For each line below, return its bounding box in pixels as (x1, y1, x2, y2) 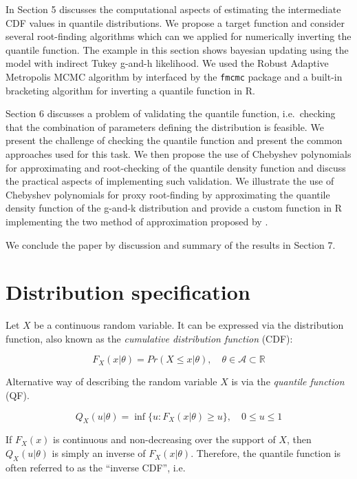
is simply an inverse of (52, 446, 146, 460)
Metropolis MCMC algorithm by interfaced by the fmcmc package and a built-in (6, 69, 343, 83)
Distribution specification (6, 278, 250, 306)
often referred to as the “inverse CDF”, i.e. (6, 460, 186, 474)
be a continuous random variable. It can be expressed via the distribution (34, 318, 344, 332)
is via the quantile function (231, 374, 345, 389)
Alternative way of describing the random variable (6, 374, 217, 389)
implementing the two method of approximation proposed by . (6, 214, 268, 228)
